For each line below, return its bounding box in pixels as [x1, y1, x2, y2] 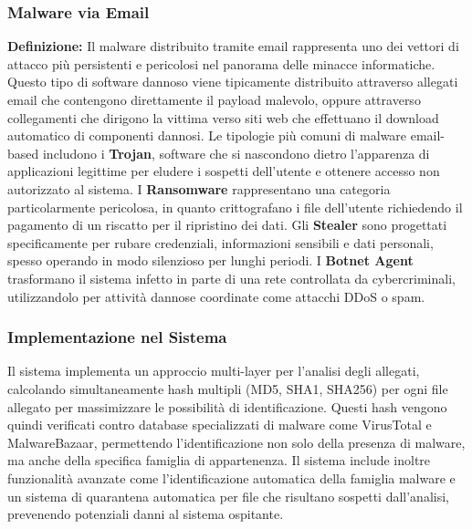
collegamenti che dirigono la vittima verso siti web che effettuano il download [7, 108, 439, 127]
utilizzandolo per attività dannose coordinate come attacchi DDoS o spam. [7, 286, 425, 306]
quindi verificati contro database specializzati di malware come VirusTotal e [7, 415, 432, 434]
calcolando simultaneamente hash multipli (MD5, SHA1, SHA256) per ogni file [7, 379, 448, 398]
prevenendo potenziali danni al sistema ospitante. [7, 504, 284, 524]
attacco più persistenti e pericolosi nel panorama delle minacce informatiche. [7, 54, 435, 73]
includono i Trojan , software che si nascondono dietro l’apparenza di [42, 143, 430, 162]
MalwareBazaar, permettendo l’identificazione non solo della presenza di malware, [7, 432, 466, 451]
